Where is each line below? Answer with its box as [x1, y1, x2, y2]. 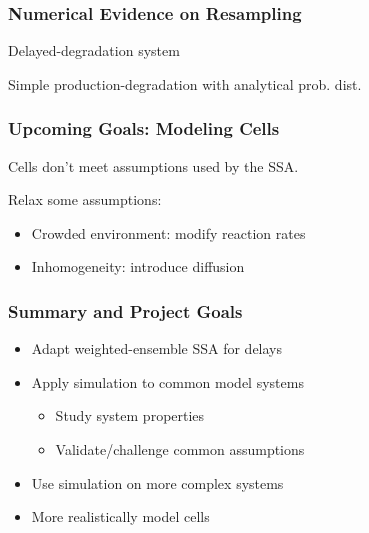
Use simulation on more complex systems [31, 472, 284, 493]
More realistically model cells [31, 506, 210, 527]
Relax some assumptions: [8, 189, 162, 210]
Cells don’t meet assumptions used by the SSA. [8, 155, 299, 176]
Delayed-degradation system [8, 40, 180, 61]
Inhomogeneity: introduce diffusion [31, 256, 245, 277]
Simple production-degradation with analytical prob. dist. [8, 73, 362, 94]
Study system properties [55, 405, 205, 426]
